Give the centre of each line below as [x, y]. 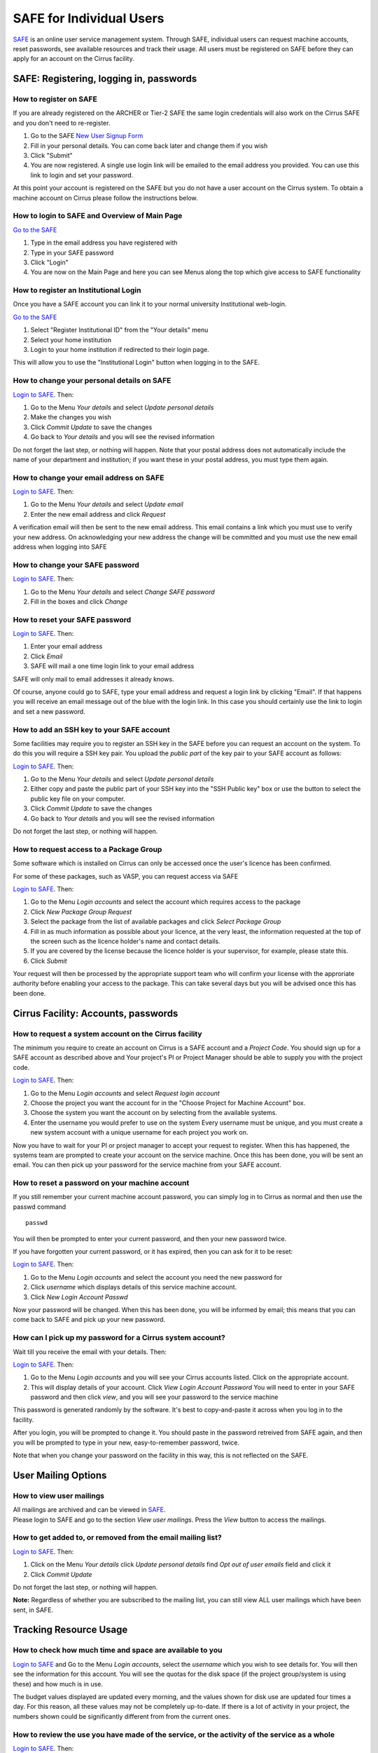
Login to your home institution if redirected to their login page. [120, 350]
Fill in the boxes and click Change [79, 601]
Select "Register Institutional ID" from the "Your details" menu [119, 330]
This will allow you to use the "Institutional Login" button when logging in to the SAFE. [136, 363]
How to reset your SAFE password [72, 619]
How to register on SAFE [55, 100]
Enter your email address [66, 647]
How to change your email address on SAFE [89, 478]
